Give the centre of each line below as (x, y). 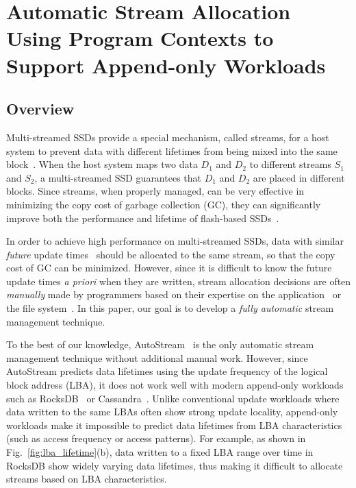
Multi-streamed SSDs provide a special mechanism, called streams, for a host (168, 137)
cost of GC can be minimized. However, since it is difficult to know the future (169, 268)
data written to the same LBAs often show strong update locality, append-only (172, 412)
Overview (40, 109)
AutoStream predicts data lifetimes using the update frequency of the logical (167, 371)
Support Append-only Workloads (166, 65)
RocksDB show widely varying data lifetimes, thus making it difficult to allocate (175, 465)
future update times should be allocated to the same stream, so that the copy (171, 254)
